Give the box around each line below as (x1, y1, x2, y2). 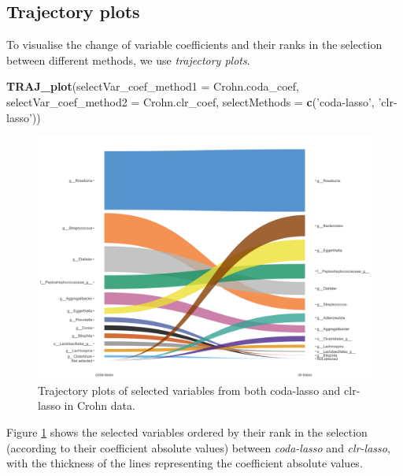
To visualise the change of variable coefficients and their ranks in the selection (6, 36, 383, 53)
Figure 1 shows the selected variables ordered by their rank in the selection (6, 424, 368, 441)
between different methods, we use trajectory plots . (6, 51, 250, 68)
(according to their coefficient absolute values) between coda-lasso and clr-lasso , (6, 439, 390, 456)
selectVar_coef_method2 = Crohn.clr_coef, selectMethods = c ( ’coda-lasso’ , (6, 93, 375, 110)
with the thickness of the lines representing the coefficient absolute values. (6, 455, 363, 471)
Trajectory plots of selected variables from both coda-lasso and (38, 381, 341, 398)
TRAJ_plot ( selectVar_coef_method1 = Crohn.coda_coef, (6, 78, 300, 95)
